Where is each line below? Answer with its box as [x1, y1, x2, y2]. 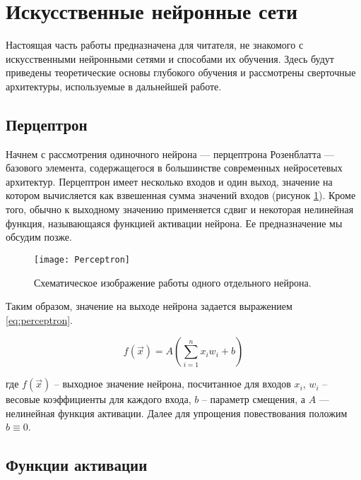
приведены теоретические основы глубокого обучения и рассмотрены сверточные [6, 65, 356, 80]
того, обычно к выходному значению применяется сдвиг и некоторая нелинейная [6, 202, 354, 217]
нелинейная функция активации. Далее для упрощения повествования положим [6, 405, 348, 420]
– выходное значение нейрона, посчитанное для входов [54, 376, 291, 391]
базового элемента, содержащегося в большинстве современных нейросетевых [6, 160, 343, 175]
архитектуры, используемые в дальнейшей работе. [6, 78, 222, 93]
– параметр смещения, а [201, 392, 306, 407]
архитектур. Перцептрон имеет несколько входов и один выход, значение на [6, 174, 333, 188]
